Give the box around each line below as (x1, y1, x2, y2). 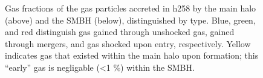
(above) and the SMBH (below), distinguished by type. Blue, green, (5, 13, 256, 26)
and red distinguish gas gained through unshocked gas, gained (5, 25, 235, 38)
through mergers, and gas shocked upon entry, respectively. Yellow (5, 37, 251, 50)
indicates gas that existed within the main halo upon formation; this (5, 49, 259, 62)
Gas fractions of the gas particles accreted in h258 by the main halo (5, 2, 256, 14)
